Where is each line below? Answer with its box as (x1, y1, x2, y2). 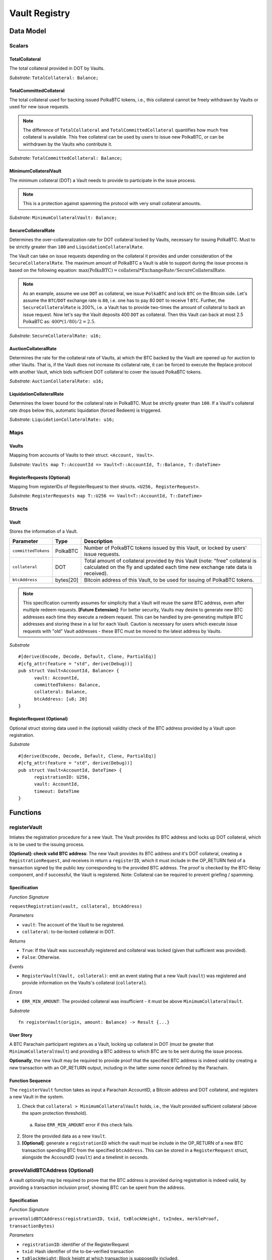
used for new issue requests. (9, 104, 70, 110)
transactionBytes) (9, 1223, 55, 1229)
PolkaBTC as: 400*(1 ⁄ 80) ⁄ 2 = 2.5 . (23, 319, 96, 325)
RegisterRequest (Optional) (9, 716, 68, 722)
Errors (9, 989, 23, 995)
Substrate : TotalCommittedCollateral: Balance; (9, 155, 123, 161)
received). (84, 570, 108, 577)
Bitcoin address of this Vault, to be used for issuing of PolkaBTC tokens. (84, 576, 254, 583)
